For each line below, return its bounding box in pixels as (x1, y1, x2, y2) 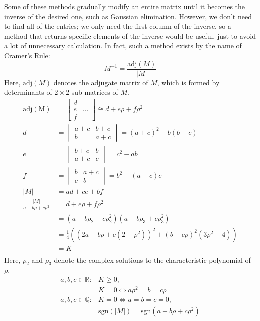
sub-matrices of (71, 87, 118, 97)
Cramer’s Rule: (4, 50, 50, 60)
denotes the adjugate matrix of (53, 77, 148, 87)
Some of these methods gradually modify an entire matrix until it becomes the (4, 1, 245, 11)
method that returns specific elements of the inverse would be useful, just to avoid (4, 30, 256, 41)
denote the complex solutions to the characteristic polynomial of (54, 254, 251, 265)
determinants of (4, 87, 52, 97)
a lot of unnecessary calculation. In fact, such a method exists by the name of (4, 40, 242, 51)
